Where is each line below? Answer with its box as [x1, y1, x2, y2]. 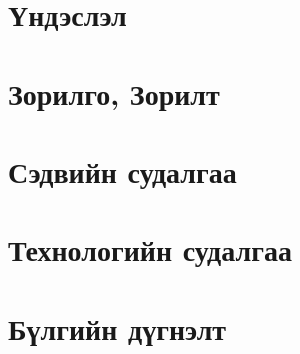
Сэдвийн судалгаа [8, 150, 237, 191]
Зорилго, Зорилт [8, 72, 220, 113]
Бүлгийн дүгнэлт [8, 307, 227, 348]
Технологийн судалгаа [8, 229, 292, 270]
